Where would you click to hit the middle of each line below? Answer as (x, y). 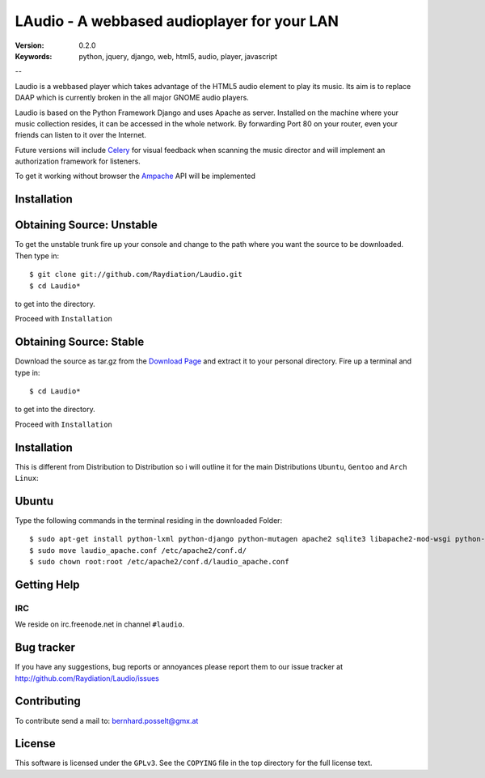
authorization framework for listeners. (78, 161)
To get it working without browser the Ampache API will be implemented (135, 176)
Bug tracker (45, 648)
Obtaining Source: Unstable (86, 225)
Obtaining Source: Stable (80, 342)
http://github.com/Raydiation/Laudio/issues (87, 678)
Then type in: (37, 256)
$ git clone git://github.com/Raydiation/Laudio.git (136, 274)
